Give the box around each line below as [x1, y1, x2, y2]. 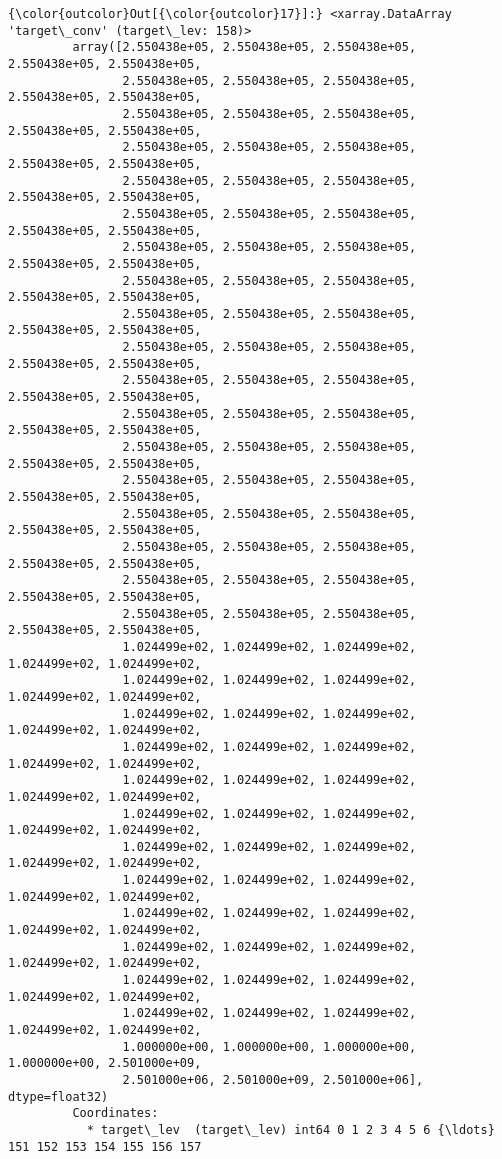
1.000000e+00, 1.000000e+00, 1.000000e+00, [122, 1039, 417, 1054]
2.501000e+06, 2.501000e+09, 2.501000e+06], [122, 1073, 424, 1087]
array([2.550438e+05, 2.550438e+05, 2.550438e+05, [72, 40, 417, 55]
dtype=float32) [8, 1089, 109, 1104]
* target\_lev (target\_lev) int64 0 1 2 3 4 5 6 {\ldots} [86, 1122, 495, 1137]
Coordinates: [72, 1106, 159, 1121]
